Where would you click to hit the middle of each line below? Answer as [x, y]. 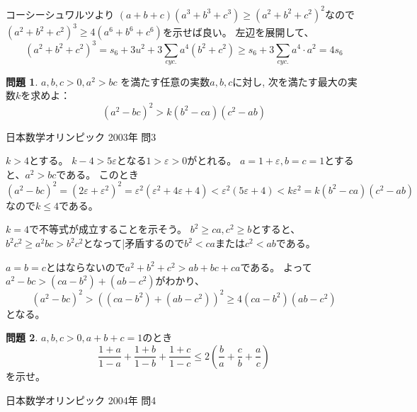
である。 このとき [97, 174]
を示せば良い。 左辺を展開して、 [238, 31]
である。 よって [276, 267]
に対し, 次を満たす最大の [290, 81]
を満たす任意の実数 [165, 81]
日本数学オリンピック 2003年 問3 [81, 136]
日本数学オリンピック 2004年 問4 [81, 400]
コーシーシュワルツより [60, 14]
